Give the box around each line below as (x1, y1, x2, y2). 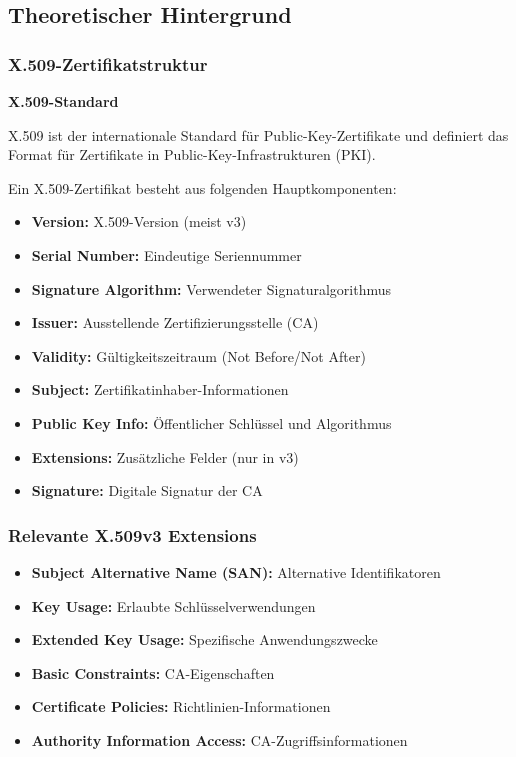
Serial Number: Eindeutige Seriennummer (31, 244, 302, 265)
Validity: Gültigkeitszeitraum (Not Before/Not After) (31, 345, 366, 366)
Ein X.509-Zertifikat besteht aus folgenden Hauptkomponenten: (8, 177, 397, 198)
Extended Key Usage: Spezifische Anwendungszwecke (31, 629, 378, 650)
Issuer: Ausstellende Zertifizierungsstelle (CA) (31, 312, 319, 333)
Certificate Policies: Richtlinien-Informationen (31, 696, 331, 717)
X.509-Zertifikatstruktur (8, 51, 208, 76)
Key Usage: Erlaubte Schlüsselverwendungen (31, 595, 316, 616)
